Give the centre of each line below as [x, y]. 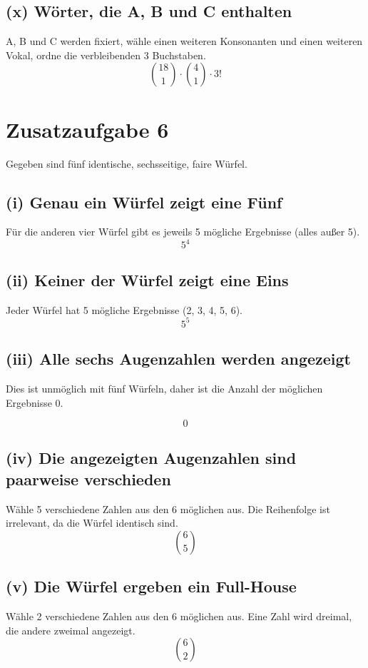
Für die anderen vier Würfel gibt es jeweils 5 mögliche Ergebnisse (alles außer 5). [183, 232]
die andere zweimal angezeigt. [71, 630]
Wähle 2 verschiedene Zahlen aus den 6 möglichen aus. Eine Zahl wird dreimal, [179, 616]
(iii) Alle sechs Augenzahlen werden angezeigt [179, 359]
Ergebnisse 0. [35, 402]
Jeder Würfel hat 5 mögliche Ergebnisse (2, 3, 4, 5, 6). [124, 309]
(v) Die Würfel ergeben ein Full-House [151, 586]
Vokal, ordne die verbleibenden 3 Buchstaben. [106, 55]
